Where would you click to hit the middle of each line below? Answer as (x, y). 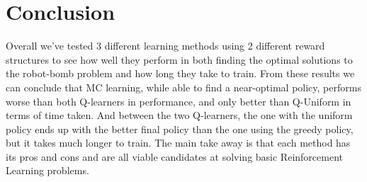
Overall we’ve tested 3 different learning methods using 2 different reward (165, 46)
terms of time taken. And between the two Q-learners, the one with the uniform (179, 115)
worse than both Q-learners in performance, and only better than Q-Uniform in (179, 101)
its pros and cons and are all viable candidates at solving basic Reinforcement (174, 156)
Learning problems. (47, 170)
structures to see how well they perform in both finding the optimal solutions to (179, 59)
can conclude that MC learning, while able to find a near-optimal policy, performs (183, 87)
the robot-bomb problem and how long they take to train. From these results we (180, 73)
